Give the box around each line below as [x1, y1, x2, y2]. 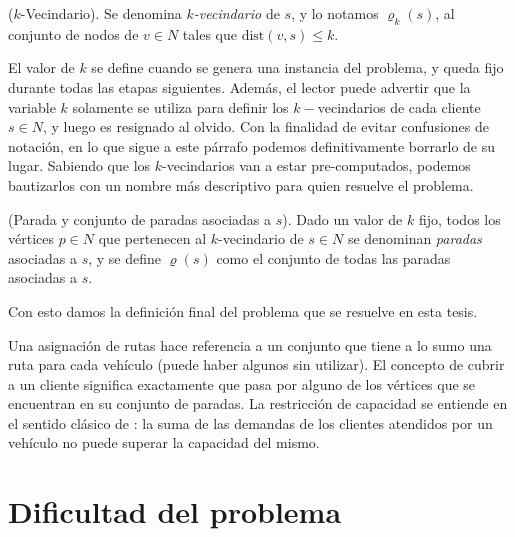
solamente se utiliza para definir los [72, 96, 289, 117]
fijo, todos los [418, 208, 501, 229]
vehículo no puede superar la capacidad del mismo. [8, 432, 320, 453]
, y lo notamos [291, 3, 379, 23]
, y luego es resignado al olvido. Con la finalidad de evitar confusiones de [42, 116, 489, 137]
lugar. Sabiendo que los [8, 155, 151, 176]
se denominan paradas [347, 228, 482, 249]
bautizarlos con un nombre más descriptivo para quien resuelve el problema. [8, 174, 474, 195]
